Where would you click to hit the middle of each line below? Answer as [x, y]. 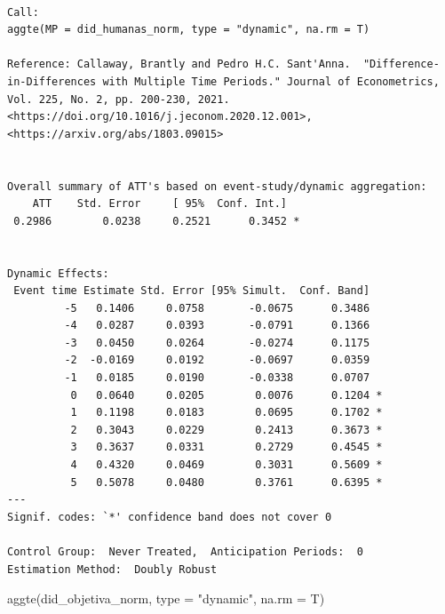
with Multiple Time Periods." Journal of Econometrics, [271, 81]
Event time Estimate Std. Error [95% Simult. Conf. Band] [192, 291]
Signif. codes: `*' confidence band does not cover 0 [170, 517]
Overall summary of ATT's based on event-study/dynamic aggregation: [217, 186]
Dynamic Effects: [58, 273]
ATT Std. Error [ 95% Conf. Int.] [159, 204]
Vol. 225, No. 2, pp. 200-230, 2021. [119, 99]
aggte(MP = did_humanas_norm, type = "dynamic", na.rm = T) [189, 30]
